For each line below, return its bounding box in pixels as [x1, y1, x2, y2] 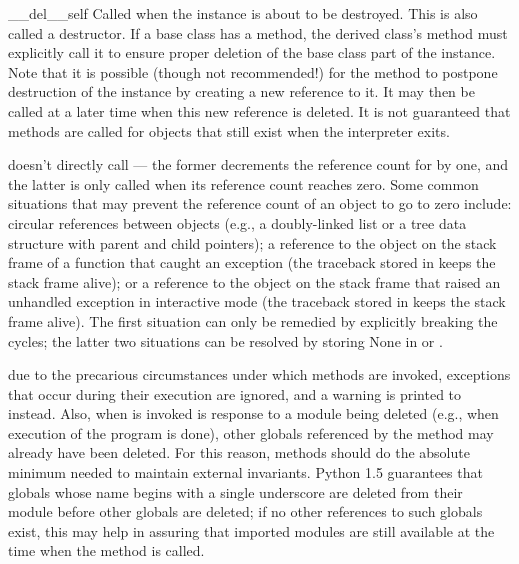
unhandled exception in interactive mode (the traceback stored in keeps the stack [8, 291, 506, 312]
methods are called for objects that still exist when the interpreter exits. [8, 120, 450, 141]
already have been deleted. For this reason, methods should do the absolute [8, 442, 470, 463]
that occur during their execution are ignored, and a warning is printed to [8, 383, 462, 404]
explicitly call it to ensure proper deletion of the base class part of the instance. [8, 42, 496, 63]
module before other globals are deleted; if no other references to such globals [8, 501, 483, 522]
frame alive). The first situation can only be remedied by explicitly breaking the [8, 310, 498, 331]
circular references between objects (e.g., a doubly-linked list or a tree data [8, 212, 467, 233]
